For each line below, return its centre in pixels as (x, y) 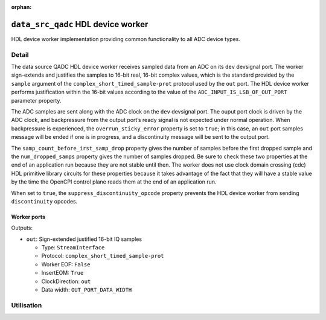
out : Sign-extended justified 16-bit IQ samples (84, 239)
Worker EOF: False (66, 264)
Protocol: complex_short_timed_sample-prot (103, 256)
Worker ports (28, 217)
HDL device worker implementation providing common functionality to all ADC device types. (126, 39)
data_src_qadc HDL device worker (80, 24)
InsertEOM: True (62, 273)
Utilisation (27, 305)
